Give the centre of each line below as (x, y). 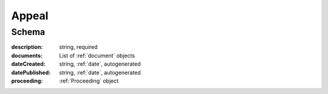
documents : (27, 55)
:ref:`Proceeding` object (89, 81)
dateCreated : (28, 64)
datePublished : (31, 72)
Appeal (30, 16)
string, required (78, 47)
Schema (28, 32)
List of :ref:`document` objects (97, 55)
